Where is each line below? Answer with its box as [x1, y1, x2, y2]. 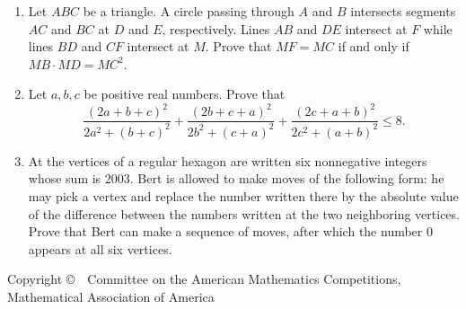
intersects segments [350, 2, 456, 20]
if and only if [338, 37, 409, 56]
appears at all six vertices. [28, 239, 172, 258]
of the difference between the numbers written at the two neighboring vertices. [28, 204, 460, 223]
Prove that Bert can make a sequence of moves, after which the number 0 [28, 222, 433, 241]
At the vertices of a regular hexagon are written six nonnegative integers [28, 151, 427, 170]
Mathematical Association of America [7, 287, 215, 306]
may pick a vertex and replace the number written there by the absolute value [28, 187, 459, 206]
